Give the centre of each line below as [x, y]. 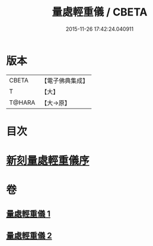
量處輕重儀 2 [29, 236]
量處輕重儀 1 [28, 214]
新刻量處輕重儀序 [48, 161]
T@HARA [22, 103]
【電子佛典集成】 [65, 81]
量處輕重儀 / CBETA [100, 12]
